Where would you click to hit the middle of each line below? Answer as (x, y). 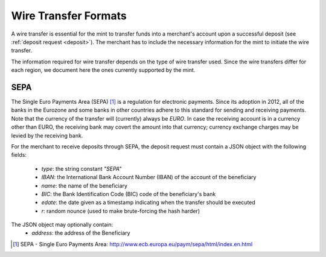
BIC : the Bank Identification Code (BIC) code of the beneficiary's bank (129, 194)
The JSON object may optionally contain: (62, 225)
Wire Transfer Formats (69, 16)
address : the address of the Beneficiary (81, 233)
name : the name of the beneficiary (85, 186)
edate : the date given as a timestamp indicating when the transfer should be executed (149, 203)
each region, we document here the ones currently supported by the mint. (103, 70)
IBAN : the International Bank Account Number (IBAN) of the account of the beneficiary (149, 177)
